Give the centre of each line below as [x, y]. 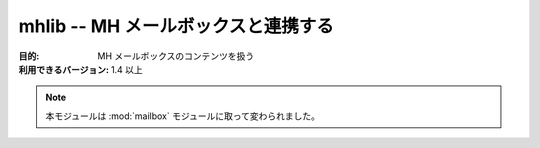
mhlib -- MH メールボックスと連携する [176, 26]
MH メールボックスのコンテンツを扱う [176, 56]
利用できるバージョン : [64, 69]
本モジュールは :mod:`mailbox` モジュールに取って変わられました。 [182, 116]
